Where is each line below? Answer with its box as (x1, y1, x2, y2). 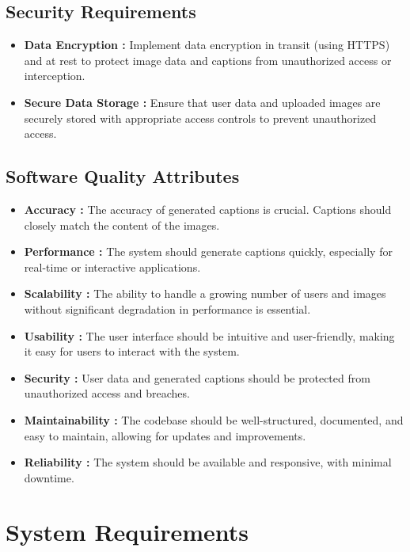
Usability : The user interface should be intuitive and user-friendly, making (24, 327, 395, 344)
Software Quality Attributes (6, 164, 240, 188)
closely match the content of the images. (24, 216, 220, 233)
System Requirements (6, 516, 249, 548)
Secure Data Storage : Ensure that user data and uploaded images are (24, 93, 381, 110)
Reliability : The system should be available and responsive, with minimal (24, 454, 392, 470)
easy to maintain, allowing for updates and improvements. (24, 427, 306, 444)
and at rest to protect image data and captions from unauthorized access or (24, 51, 392, 68)
